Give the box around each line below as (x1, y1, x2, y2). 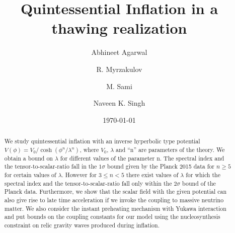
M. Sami (106, 81, 132, 91)
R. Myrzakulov (96, 63, 142, 74)
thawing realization (51, 18, 187, 38)
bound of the (182, 179, 216, 187)
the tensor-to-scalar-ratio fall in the (4, 162, 97, 171)
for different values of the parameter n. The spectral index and (60, 153, 224, 162)
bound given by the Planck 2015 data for (107, 162, 214, 171)
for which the (186, 171, 220, 179)
